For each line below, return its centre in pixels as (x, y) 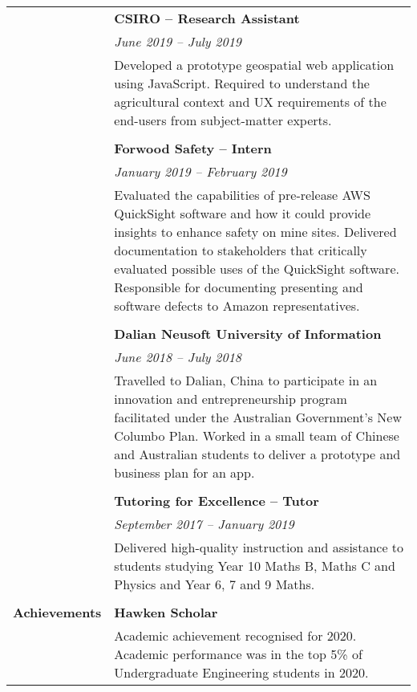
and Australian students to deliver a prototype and (257, 454)
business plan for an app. (184, 472)
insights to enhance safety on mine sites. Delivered (255, 232)
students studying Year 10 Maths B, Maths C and (255, 566)
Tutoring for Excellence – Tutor (217, 501)
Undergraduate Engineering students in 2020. (241, 672)
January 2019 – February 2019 (200, 171)
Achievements (57, 612)
